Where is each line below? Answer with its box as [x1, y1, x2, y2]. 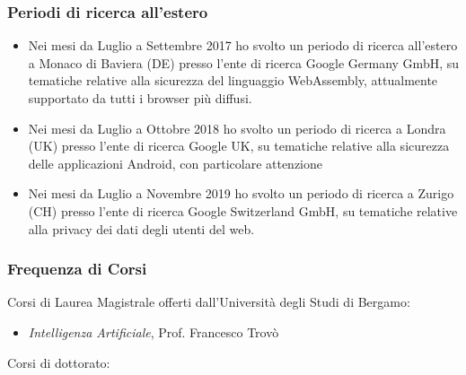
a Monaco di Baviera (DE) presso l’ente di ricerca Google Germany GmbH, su [28, 53, 460, 72]
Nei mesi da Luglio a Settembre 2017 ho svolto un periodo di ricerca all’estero [28, 36, 458, 55]
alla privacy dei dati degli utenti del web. [28, 219, 255, 238]
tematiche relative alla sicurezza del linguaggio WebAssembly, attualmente [28, 71, 438, 90]
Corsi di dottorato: [7, 353, 110, 371]
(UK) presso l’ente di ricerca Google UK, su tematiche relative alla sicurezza [28, 136, 450, 155]
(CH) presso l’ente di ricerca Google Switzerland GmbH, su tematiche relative [28, 201, 458, 220]
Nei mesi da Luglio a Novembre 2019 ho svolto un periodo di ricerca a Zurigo [28, 184, 454, 203]
